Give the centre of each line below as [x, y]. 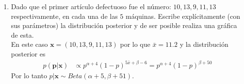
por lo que [135, 44]
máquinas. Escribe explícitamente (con [183, 16]
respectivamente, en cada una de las [64, 16]
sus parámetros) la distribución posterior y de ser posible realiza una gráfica [124, 25]
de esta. [22, 35]
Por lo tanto [29, 76]
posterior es [28, 53]
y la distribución [204, 44]
